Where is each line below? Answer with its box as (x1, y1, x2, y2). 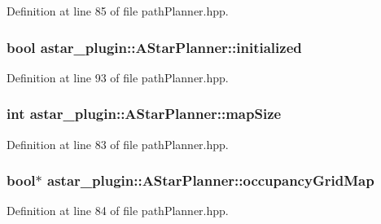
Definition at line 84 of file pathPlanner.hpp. (7, 202, 229, 219)
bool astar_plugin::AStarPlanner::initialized (7, 37, 302, 57)
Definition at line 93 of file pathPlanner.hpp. (7, 68, 229, 86)
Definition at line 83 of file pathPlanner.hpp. (7, 135, 229, 152)
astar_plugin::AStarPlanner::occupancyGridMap (47, 170, 374, 191)
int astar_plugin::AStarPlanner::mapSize (7, 103, 282, 124)
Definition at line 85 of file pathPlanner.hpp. (7, 2, 229, 19)
